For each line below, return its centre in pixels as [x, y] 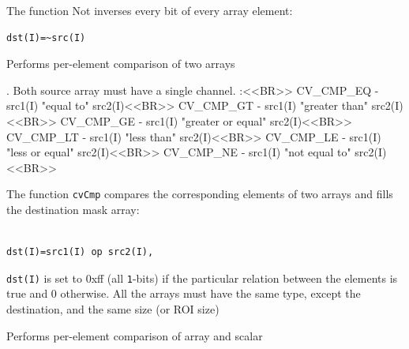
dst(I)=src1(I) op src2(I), [80, 252]
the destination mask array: [73, 209]
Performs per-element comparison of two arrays [121, 64]
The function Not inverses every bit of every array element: [150, 10]
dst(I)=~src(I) [46, 38]
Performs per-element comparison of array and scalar [135, 335]
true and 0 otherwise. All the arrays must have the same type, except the [184, 293]
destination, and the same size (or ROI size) [113, 309]
